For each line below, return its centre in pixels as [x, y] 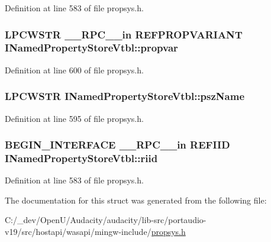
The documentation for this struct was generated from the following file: [136, 200]
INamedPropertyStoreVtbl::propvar [91, 48]
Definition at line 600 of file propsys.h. [74, 70]
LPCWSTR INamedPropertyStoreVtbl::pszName [125, 96]
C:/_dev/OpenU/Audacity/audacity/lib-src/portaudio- [106, 220]
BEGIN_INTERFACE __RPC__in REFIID [117, 145]
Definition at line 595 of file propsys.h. [74, 118]
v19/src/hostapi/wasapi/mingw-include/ [78, 232]
